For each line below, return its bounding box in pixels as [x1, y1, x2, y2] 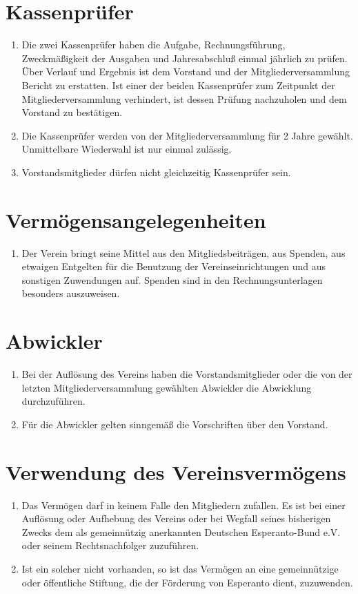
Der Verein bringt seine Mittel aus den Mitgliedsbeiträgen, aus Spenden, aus [21, 245, 346, 260]
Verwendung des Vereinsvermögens [6, 457, 346, 486]
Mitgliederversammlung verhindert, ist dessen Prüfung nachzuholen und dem [21, 91, 347, 106]
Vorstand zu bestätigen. [21, 105, 123, 119]
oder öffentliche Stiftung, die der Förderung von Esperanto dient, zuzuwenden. [21, 575, 353, 589]
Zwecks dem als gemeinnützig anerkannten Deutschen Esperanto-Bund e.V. [21, 524, 341, 539]
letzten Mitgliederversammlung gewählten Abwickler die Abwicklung [21, 380, 312, 394]
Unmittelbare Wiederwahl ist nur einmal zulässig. [21, 142, 232, 156]
